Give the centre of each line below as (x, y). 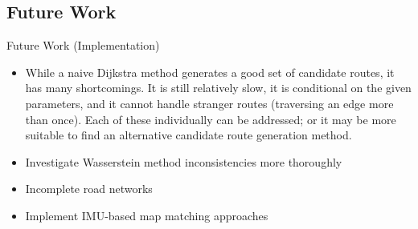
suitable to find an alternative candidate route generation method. (189, 135)
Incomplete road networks (89, 189)
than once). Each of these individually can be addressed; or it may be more (211, 119)
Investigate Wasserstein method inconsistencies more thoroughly (184, 161)
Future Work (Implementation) (83, 45)
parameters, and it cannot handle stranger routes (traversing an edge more (209, 103)
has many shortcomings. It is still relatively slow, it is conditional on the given (218, 88)
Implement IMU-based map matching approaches (147, 215)
